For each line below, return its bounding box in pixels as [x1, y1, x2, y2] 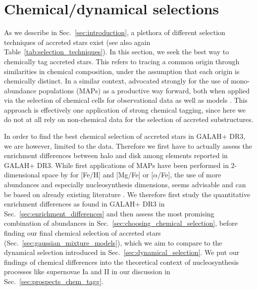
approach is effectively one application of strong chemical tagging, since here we [4, 104, 246, 115]
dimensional [4, 169, 40, 180]
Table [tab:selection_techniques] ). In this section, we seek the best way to [4, 46, 229, 57]
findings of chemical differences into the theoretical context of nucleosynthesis [4, 256, 239, 267]
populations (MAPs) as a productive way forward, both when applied [39, 85, 250, 95]
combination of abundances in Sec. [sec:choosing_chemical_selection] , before [4, 218, 238, 228]
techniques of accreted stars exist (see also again [4, 37, 151, 47]
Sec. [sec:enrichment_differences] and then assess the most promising [4, 208, 214, 218]
